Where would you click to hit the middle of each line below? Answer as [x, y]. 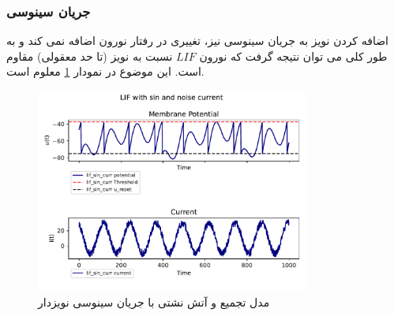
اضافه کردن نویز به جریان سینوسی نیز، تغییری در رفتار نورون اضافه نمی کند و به [197, 41]
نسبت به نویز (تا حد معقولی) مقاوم [90, 56]
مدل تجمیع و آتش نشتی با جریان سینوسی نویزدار [154, 301]
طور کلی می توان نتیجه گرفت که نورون [293, 56]
